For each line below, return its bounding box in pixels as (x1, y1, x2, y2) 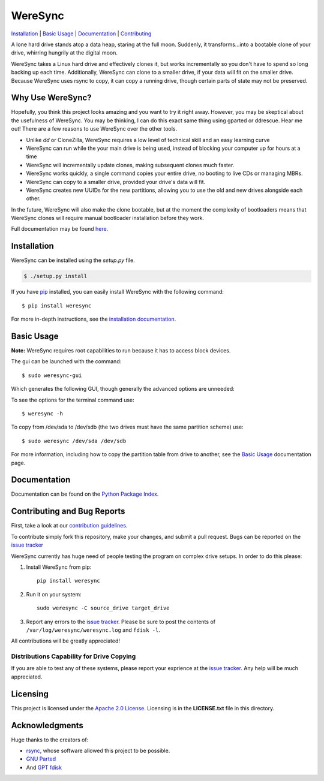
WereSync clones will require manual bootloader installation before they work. (11, 215, 204, 222)
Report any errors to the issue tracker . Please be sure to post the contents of (26, 618, 216, 625)
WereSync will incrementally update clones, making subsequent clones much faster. (26, 161, 235, 168)
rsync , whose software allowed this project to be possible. (26, 747, 170, 755)
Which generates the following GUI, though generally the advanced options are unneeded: (11, 385, 235, 393)
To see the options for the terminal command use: (11, 396, 134, 403)
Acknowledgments (11, 720, 84, 731)
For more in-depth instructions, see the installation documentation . (11, 315, 176, 323)
